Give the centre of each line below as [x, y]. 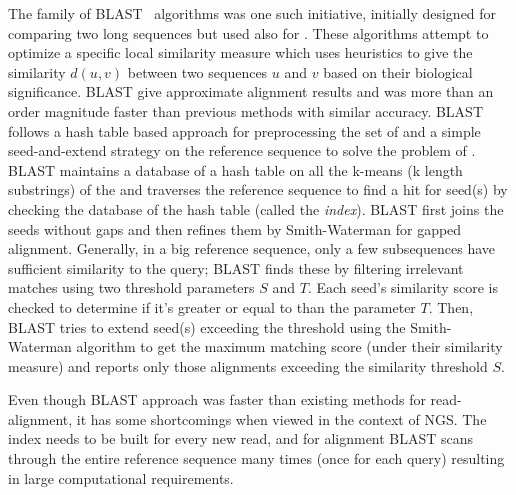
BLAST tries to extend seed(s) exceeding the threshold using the [207, 326]
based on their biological [398, 71]
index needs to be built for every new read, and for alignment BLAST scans [241, 438]
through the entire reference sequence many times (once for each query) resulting [256, 458]
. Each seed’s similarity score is [402, 287]
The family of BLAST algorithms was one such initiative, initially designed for [252, 13]
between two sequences [197, 71]
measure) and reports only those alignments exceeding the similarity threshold [248, 365]
